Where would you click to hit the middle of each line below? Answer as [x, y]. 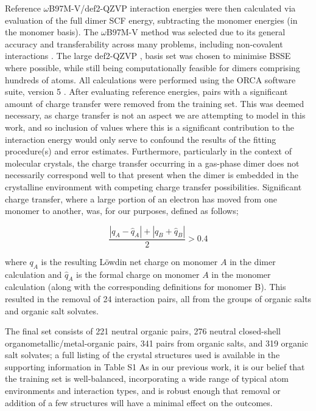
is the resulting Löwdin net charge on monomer [129, 261]
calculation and [33, 274]
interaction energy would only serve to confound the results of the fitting [141, 139]
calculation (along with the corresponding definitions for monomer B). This [146, 287]
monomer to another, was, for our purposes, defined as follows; [122, 211]
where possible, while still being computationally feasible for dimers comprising [153, 67]
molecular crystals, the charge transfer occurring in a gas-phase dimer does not [152, 163]
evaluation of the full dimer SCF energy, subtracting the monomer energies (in [151, 20]
